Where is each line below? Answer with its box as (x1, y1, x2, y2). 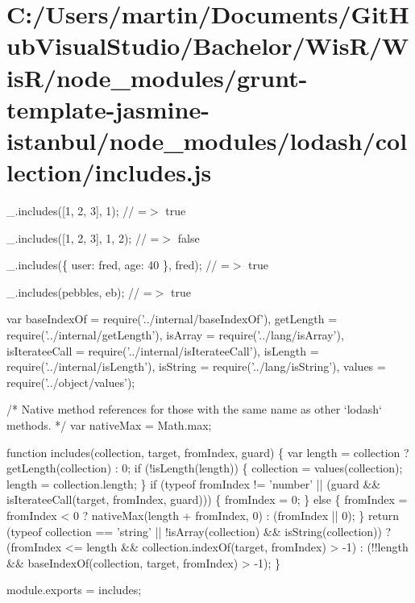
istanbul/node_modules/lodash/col (6, 123, 408, 156)
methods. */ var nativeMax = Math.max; (6, 417, 212, 433)
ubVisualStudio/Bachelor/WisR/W (6, 29, 409, 62)
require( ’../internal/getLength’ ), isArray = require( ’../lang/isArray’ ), (6, 326, 344, 343)
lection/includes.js (6, 156, 212, 189)
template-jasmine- (6, 92, 210, 125)
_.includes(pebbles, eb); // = (6, 283, 152, 300)
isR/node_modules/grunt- (6, 60, 308, 94)
